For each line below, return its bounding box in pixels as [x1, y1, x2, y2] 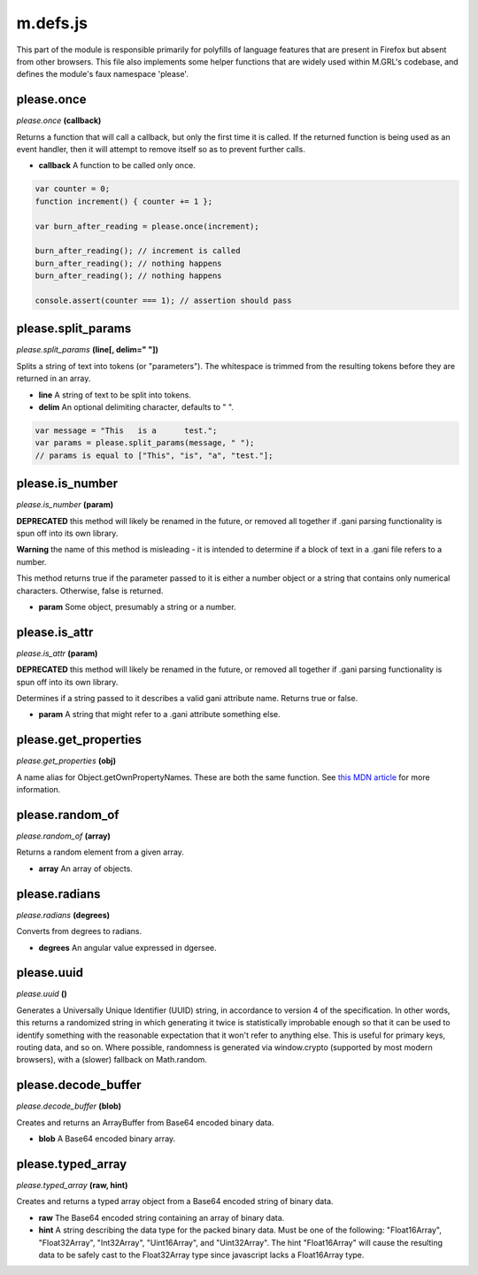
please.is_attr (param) [16, 647, 98, 659]
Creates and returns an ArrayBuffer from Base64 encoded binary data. [16, 1117, 274, 1128]
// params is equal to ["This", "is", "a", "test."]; [35, 450, 274, 460]
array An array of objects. [38, 863, 133, 874]
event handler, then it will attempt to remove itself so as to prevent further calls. [16, 144, 305, 155]
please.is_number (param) [16, 499, 114, 510]
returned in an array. [16, 373, 91, 384]
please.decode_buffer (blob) [16, 1101, 121, 1111]
